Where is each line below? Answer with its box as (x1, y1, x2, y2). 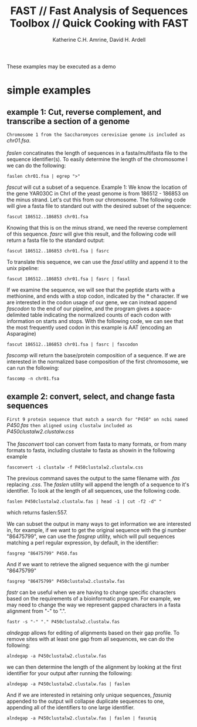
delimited (6, 311, 29, 318)
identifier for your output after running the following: (6, 669, 133, 676)
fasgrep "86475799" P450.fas (6, 550, 78, 556)
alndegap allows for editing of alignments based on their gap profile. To (6, 629, 180, 636)
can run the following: (6, 364, 59, 371)
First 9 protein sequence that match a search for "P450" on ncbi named (6, 416, 188, 422)
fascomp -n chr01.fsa (6, 376, 60, 381)
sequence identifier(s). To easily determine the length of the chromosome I (6, 155, 188, 162)
